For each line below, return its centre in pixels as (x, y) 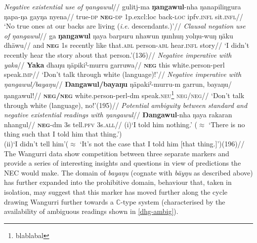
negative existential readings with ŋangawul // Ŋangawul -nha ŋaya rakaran (118, 115)
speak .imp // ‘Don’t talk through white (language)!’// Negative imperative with (123, 74)
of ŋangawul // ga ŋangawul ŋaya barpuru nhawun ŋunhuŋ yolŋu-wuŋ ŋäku (119, 35)
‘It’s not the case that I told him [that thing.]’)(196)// (162, 143)
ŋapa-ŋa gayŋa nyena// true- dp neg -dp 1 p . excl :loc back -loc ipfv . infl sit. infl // (124, 16)
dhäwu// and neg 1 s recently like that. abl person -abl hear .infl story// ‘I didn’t (127, 45)
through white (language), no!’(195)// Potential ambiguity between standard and (126, 105)
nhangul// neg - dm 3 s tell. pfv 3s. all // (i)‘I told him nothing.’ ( (101, 124)
